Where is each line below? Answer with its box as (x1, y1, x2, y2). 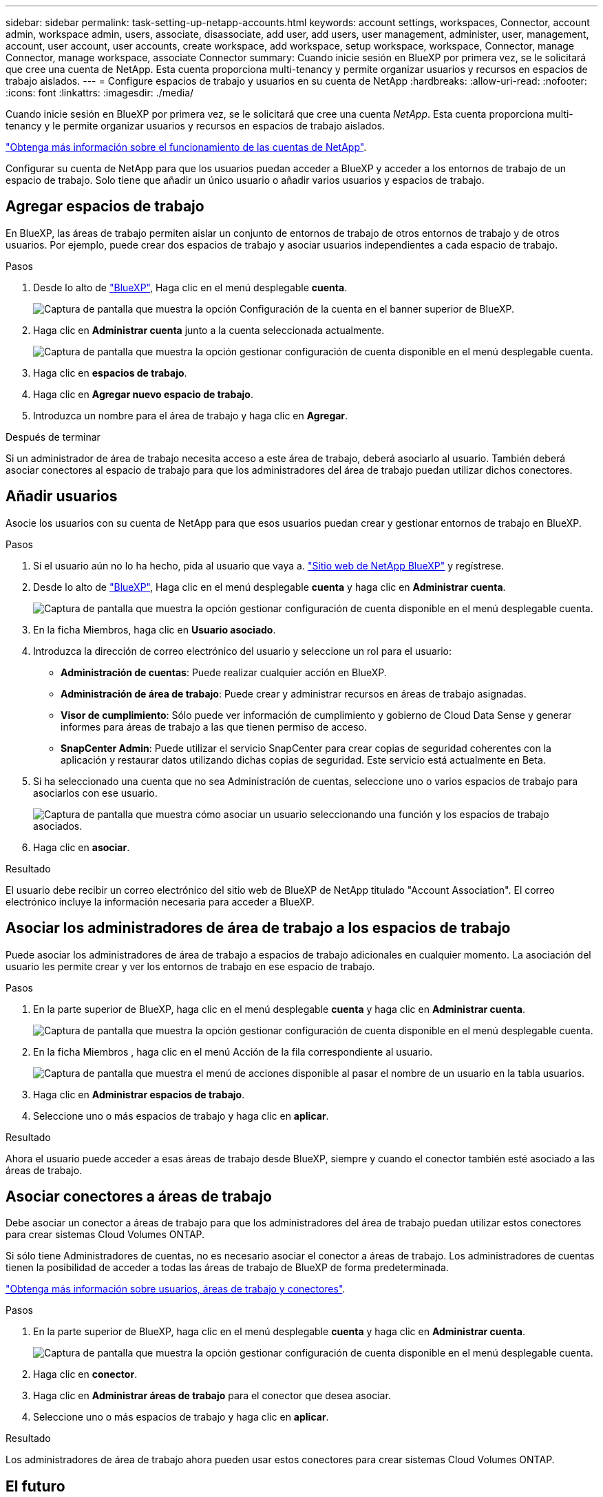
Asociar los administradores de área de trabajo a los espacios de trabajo (6, 919, 511, 937)
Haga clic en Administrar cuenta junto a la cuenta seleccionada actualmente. (33, 324, 385, 336)
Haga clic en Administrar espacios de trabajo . (33, 1088, 245, 1100)
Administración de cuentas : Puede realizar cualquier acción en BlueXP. (61, 666, 387, 678)
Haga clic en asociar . (33, 841, 130, 853)
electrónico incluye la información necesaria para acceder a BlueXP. (6, 895, 315, 908)
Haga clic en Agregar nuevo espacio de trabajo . (33, 388, 253, 400)
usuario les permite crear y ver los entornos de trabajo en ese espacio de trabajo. (6, 960, 375, 972)
